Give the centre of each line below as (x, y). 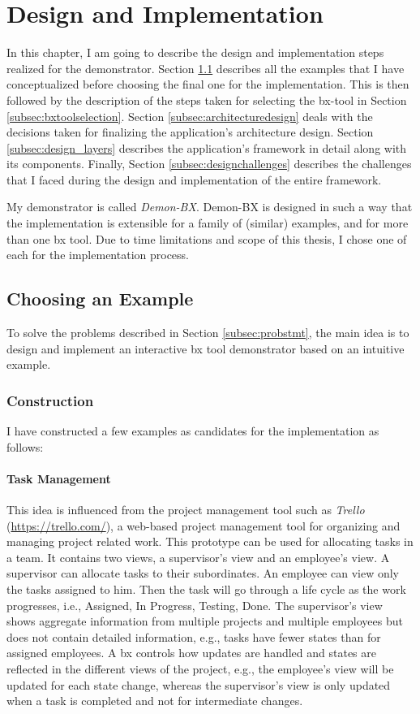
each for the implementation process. (98, 255)
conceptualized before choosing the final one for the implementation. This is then (208, 84)
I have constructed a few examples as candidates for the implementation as (193, 431)
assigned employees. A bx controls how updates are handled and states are (192, 653)
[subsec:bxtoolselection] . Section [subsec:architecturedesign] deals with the (190, 116)
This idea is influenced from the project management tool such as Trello (186, 510)
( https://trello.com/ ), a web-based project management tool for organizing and (204, 525)
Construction (50, 400)
